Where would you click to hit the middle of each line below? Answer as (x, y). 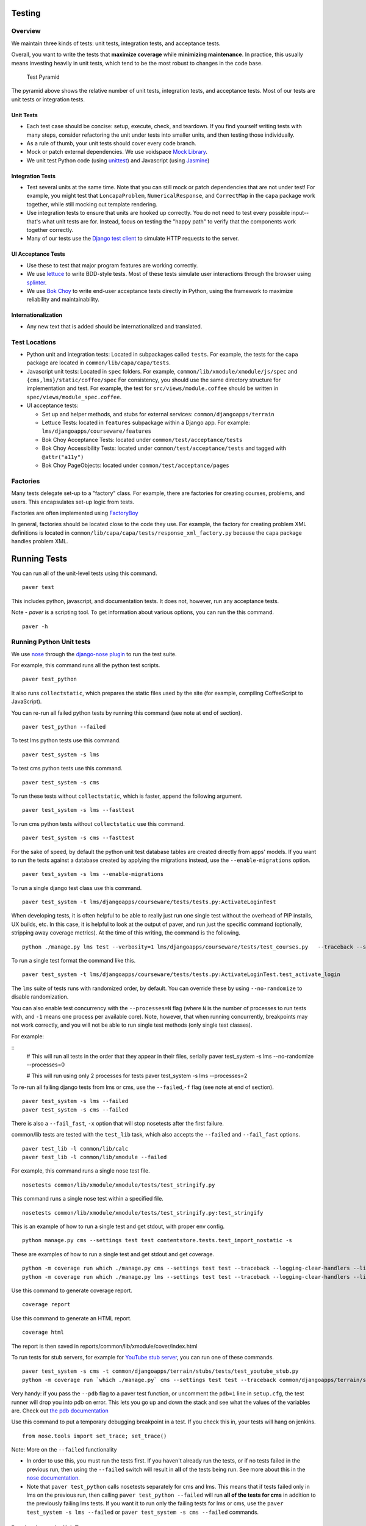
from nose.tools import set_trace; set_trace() (95, 1436)
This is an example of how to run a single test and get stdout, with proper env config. (118, 1226)
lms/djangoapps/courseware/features (97, 431)
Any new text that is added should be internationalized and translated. (114, 326)
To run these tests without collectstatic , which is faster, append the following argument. (127, 796)
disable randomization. (40, 997)
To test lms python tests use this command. (66, 740)
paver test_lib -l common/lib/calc (75, 1148)
